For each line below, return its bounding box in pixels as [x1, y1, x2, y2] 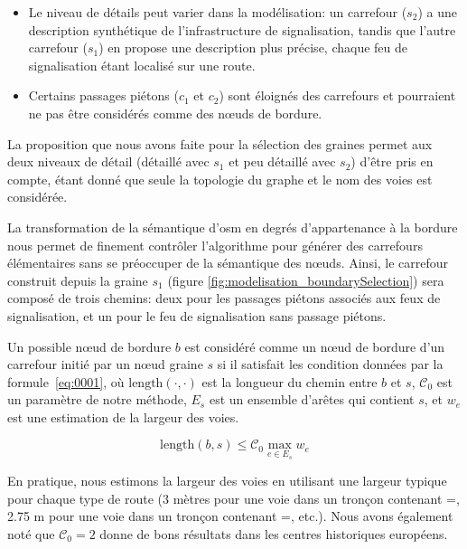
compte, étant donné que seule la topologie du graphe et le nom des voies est [7, 169, 433, 188]
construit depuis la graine [7, 270, 148, 289]
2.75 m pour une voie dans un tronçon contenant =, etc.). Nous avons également [7, 506, 453, 525]
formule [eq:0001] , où [7, 372, 125, 391]
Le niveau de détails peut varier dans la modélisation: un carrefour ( [28, 3, 407, 21]
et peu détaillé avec [229, 152, 336, 171]
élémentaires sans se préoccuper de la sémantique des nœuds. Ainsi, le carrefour [7, 253, 449, 272]
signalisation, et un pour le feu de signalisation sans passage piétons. [7, 306, 387, 325]
